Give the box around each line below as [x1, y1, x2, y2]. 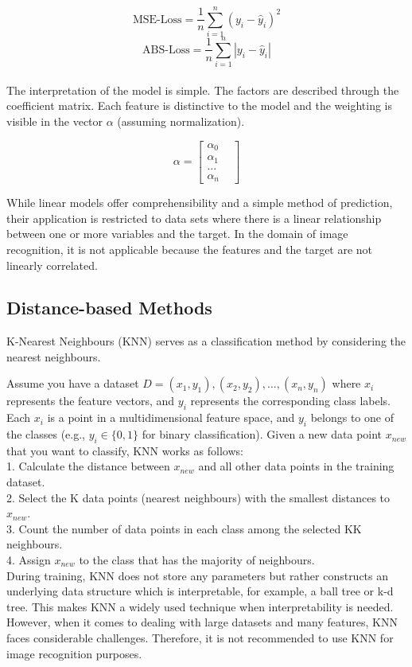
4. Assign [6, 552, 51, 568]
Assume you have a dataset [6, 375, 139, 392]
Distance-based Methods [6, 295, 212, 320]
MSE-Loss [132, 14, 182, 25]
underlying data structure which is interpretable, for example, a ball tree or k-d [6, 583, 394, 599]
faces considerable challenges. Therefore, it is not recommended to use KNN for [6, 630, 394, 646]
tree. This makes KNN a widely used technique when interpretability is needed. [6, 598, 394, 614]
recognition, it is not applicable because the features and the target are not [6, 240, 373, 257]
